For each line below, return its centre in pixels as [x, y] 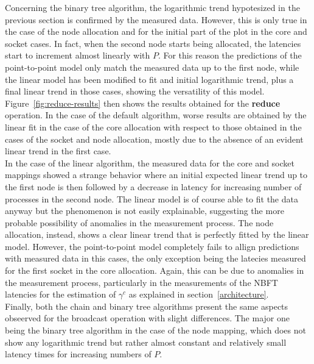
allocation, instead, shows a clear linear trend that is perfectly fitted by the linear [157, 234]
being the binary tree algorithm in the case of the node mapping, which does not [155, 330]
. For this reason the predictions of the [230, 55]
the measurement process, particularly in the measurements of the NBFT [141, 282]
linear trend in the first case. [58, 151]
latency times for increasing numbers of [78, 354]
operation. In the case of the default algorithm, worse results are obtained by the [156, 115]
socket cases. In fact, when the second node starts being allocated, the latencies [153, 43]
